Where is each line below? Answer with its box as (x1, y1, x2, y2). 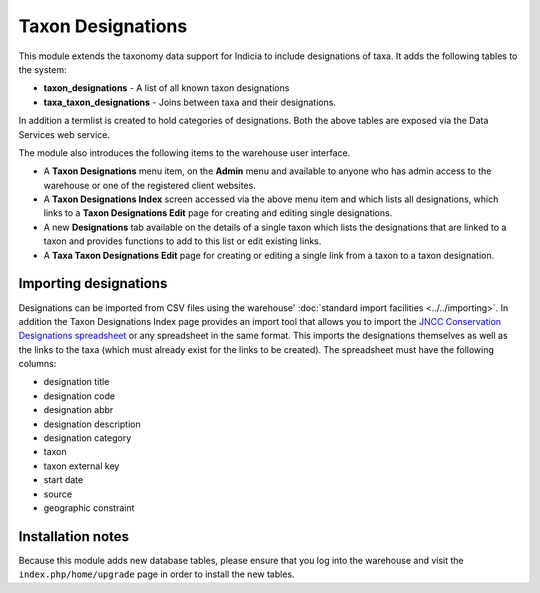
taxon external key (43, 460, 120, 472)
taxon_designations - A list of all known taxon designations (43, 82, 290, 94)
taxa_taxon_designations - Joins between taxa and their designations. (43, 96, 337, 108)
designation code (43, 390, 115, 402)
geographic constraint (43, 502, 135, 514)
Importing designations (18, 275, 168, 292)
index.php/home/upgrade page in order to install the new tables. (18, 568, 295, 580)
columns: (18, 358, 57, 370)
